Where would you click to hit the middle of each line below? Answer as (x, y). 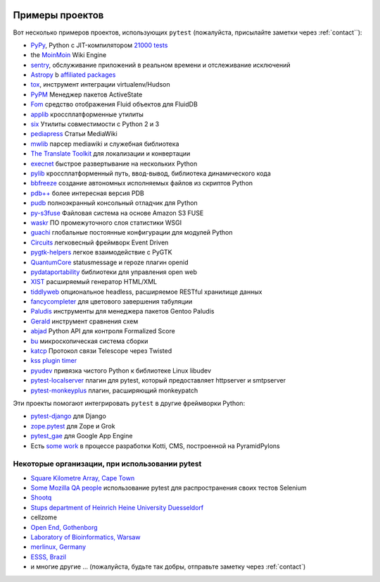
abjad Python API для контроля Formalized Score (103, 331)
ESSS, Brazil (49, 557)
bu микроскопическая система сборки (89, 341)
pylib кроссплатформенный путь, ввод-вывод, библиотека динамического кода (151, 173)
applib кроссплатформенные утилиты (87, 114)
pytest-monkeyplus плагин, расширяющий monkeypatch (114, 390)
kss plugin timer (54, 361)
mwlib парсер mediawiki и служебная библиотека (105, 144)
